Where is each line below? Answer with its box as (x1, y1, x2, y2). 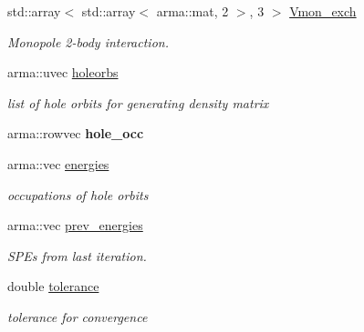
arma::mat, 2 (156, 2, 229, 20)
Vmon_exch (289, 2, 357, 20)
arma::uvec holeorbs (7, 63, 119, 82)
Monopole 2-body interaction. (7, 32, 169, 51)
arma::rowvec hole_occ (7, 124, 144, 143)
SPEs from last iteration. (7, 246, 147, 265)
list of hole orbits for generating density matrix (7, 93, 269, 112)
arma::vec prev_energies (7, 216, 143, 235)
